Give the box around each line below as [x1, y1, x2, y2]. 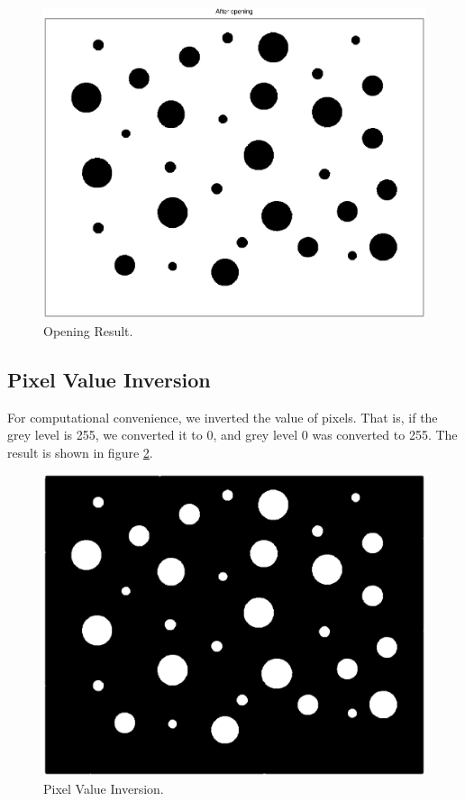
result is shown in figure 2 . [7, 442, 153, 461]
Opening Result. [43, 321, 133, 340]
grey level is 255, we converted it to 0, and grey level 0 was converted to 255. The [7, 425, 458, 444]
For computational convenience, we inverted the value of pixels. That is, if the [7, 407, 438, 426]
